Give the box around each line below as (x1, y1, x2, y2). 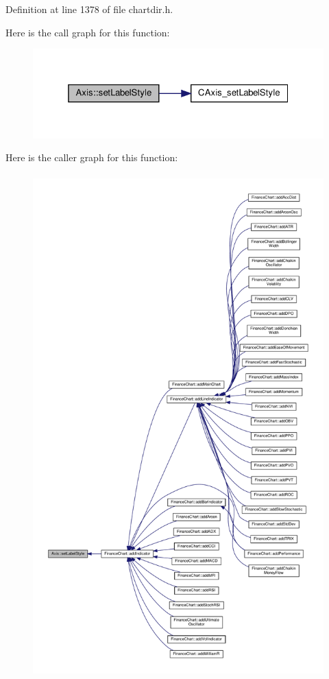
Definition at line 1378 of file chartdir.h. (5, 2, 173, 16)
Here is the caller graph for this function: (5, 150, 178, 165)
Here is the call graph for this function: (5, 25, 170, 39)
